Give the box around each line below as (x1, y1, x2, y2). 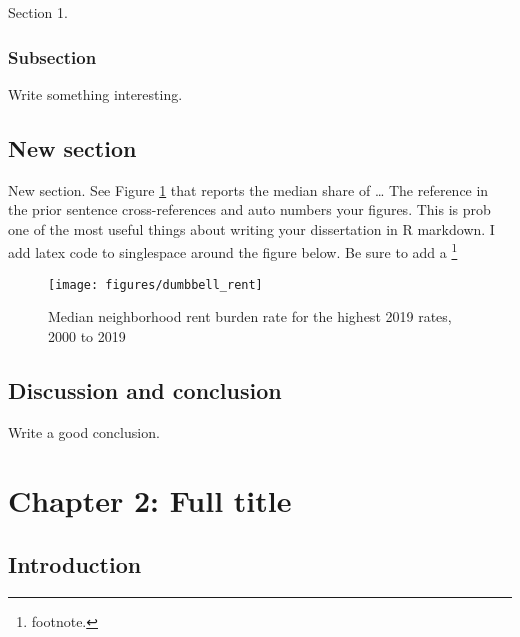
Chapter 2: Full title (8, 480, 292, 521)
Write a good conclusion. (8, 421, 160, 442)
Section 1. (8, 2, 68, 22)
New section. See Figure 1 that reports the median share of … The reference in (8, 179, 489, 200)
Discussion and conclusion (8, 374, 282, 405)
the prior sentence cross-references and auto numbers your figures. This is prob (8, 199, 491, 220)
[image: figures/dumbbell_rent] (48, 277, 263, 292)
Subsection (8, 44, 97, 69)
